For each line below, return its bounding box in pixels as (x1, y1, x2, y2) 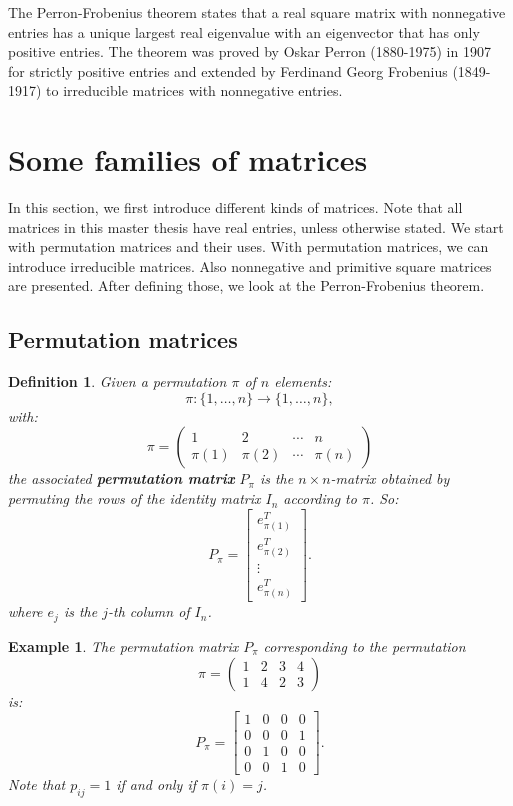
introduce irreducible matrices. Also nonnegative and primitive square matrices (8, 255, 492, 276)
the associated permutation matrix (8, 468, 235, 489)
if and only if (116, 774, 197, 795)
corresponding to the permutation (263, 635, 466, 656)
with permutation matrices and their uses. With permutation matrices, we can (8, 236, 489, 257)
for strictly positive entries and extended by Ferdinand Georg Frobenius (8, 60, 448, 81)
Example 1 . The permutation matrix (8, 635, 239, 656)
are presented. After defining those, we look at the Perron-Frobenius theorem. (8, 275, 485, 296)
